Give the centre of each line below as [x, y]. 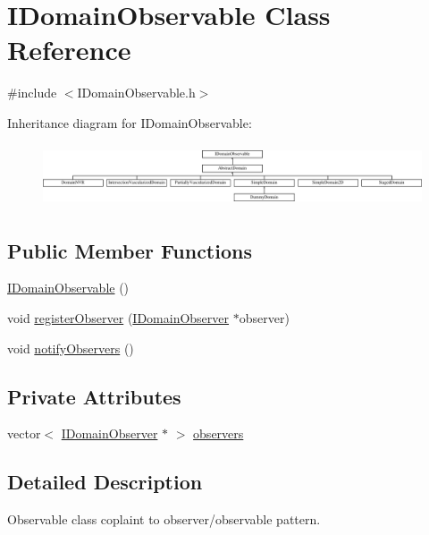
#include [32, 93]
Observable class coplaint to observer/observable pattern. [164, 519]
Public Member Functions [130, 250]
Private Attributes [94, 396]
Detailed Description [105, 482]
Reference [69, 50]
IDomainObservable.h [136, 93]
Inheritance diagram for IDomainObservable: [130, 122]
